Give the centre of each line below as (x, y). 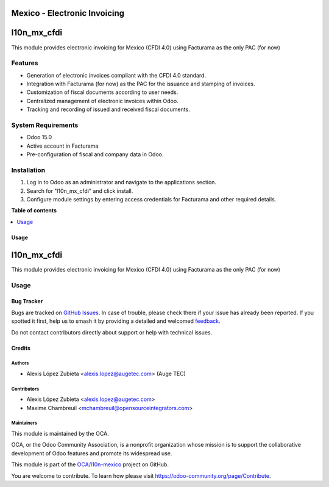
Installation (28, 170)
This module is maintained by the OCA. (60, 434)
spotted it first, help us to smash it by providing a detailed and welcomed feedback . (116, 321)
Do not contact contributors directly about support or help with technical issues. (112, 332)
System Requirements (45, 125)
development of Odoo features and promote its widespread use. (92, 453)
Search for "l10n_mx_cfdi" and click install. (80, 191)
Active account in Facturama (62, 146)
